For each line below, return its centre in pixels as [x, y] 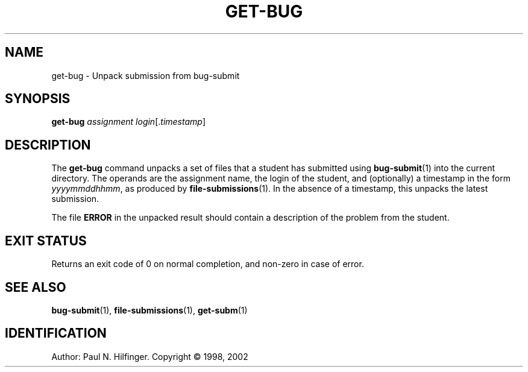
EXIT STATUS [46, 241]
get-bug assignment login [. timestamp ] [128, 122]
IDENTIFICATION [56, 333]
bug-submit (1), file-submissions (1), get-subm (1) [149, 310]
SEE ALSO [36, 287]
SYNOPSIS [38, 99]
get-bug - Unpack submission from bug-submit [146, 75]
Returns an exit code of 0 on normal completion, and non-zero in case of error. [208, 264]
